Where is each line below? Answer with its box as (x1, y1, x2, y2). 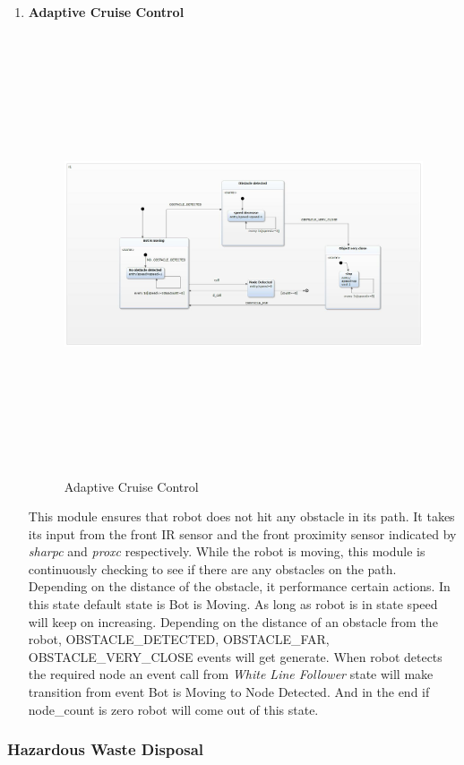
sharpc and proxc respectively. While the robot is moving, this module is (28, 542, 425, 561)
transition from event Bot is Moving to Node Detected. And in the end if (28, 683, 430, 701)
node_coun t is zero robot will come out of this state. (28, 700, 319, 718)
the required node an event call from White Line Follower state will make (28, 665, 434, 683)
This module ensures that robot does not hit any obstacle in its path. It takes (28, 507, 455, 526)
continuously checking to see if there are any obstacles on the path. (28, 559, 397, 578)
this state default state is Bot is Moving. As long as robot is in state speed (28, 595, 438, 614)
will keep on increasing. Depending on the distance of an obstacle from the (28, 612, 438, 631)
